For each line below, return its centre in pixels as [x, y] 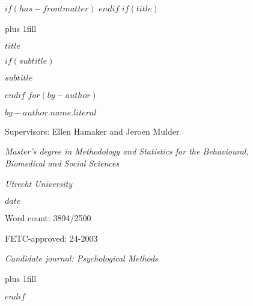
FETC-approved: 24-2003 [51, 238]
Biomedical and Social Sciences [62, 163]
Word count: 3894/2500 [48, 218]
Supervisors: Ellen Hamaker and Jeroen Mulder [92, 131]
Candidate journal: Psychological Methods [81, 258]
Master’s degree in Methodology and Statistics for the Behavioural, [127, 151]
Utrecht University [39, 183]
